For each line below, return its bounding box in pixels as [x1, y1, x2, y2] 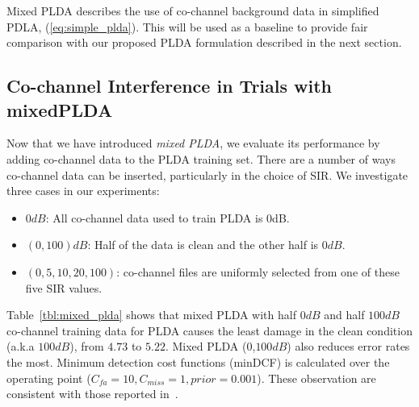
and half [324, 306, 365, 323]
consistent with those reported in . [6, 385, 178, 402]
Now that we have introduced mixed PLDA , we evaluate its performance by [6, 135, 380, 152]
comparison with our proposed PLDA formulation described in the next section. [6, 34, 402, 51]
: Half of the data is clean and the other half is [87, 236, 319, 253]
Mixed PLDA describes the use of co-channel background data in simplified [6, 2, 379, 19]
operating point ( [6, 369, 91, 386]
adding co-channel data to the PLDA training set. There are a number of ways [6, 150, 396, 167]
